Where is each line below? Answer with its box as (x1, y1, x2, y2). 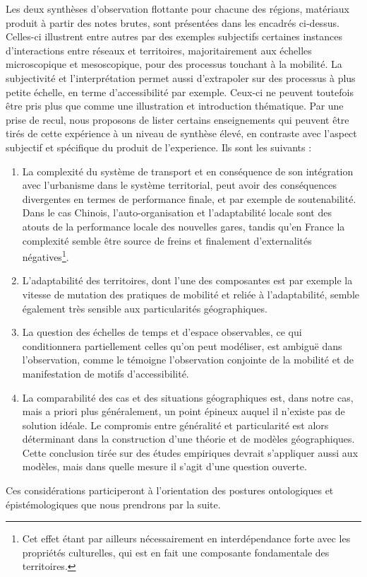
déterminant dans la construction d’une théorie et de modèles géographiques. (22, 431, 355, 446)
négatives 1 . (22, 247, 69, 264)
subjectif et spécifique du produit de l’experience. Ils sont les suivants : (6, 139, 312, 154)
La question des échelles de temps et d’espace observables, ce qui (22, 325, 302, 339)
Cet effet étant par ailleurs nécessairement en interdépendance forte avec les (22, 531, 351, 546)
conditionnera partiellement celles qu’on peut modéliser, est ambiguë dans (22, 338, 342, 353)
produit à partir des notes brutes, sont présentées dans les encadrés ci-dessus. (6, 15, 339, 30)
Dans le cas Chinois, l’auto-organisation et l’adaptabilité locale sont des (22, 205, 332, 220)
